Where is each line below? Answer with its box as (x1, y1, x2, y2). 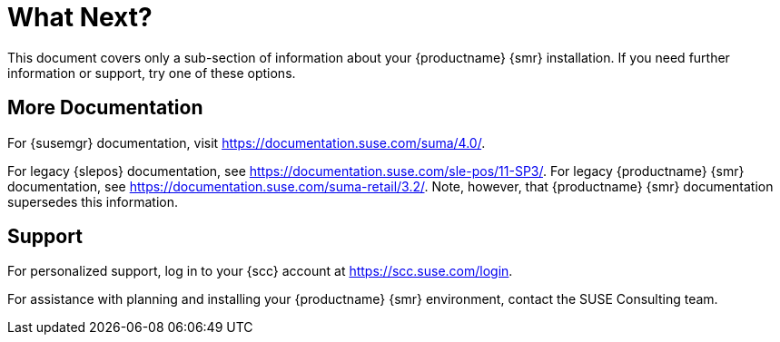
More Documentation (7, 96, 203, 120)
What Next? (7, 2, 153, 33)
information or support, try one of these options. (7, 64, 296, 81)
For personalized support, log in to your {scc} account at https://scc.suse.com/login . (7, 263, 513, 279)
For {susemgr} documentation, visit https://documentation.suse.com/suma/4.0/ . (7, 134, 486, 151)
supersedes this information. (7, 193, 178, 210)
